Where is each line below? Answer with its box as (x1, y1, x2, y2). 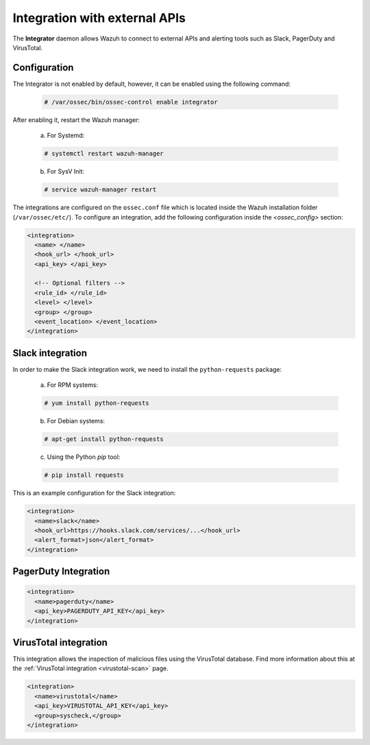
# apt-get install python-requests (44, 436, 164, 443)
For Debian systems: (47, 417, 106, 425)
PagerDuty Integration (12, 566, 110, 578)
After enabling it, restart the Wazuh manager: (12, 115, 140, 123)
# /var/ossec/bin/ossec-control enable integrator (44, 98, 219, 106)
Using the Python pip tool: (47, 453, 121, 461)
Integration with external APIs (12, 10, 186, 25)
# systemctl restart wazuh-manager (44, 150, 164, 158)
